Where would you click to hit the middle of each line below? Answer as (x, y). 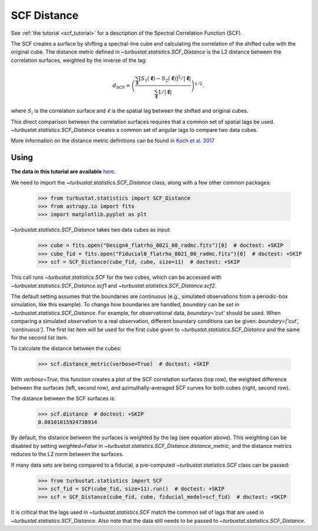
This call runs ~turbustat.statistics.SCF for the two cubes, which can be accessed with (116, 278)
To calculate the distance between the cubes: (66, 348)
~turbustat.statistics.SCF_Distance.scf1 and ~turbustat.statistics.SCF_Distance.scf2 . (114, 285)
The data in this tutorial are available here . (63, 171)
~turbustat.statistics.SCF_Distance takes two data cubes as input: (91, 230)
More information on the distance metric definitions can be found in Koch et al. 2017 (113, 141)
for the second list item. (40, 337)
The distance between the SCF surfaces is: (63, 398)
